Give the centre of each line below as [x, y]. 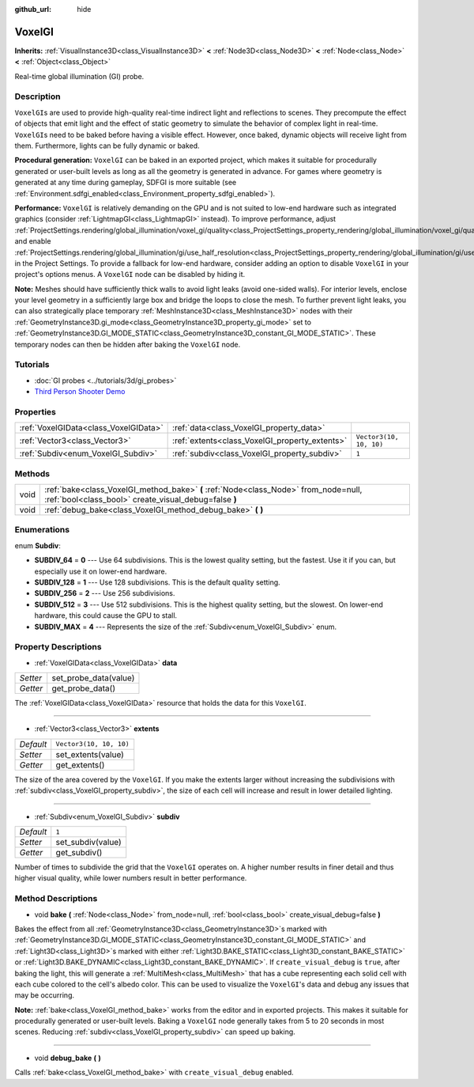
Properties [36, 411]
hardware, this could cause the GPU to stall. [106, 615]
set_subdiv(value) [88, 843]
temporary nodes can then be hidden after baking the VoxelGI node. [128, 344]
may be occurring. [45, 995]
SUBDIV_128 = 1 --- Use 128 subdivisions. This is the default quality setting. [157, 582]
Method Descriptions [56, 899]
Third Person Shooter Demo [80, 392]
